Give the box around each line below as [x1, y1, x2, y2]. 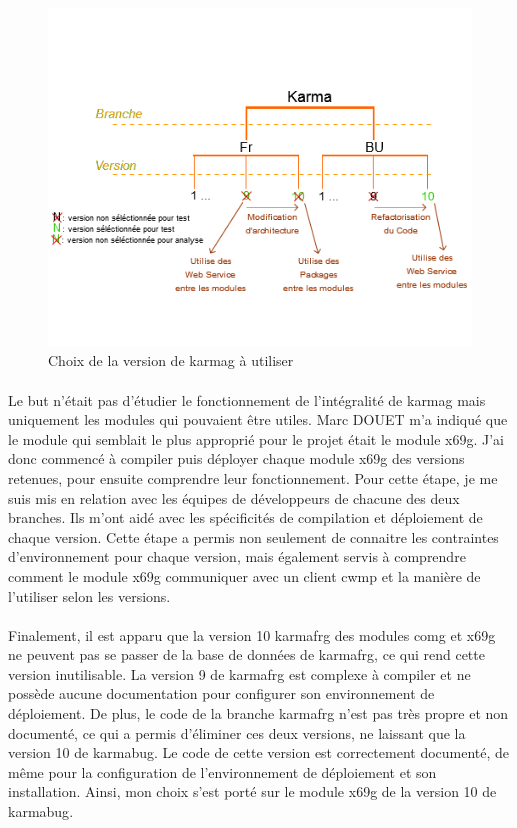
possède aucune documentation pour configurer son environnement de [8, 683, 435, 704]
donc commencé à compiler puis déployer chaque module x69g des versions [8, 448, 465, 469]
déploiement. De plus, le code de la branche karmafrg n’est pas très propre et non [8, 703, 509, 724]
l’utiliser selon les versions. [8, 585, 171, 606]
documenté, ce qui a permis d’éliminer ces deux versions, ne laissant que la [8, 722, 466, 743]
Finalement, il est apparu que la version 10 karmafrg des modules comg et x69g [8, 624, 496, 645]
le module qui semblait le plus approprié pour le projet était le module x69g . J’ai [8, 428, 505, 449]
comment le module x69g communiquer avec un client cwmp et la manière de [8, 565, 481, 586]
